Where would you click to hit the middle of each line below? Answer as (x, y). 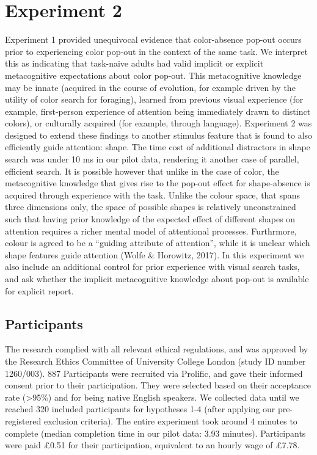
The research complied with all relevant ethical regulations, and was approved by (157, 349)
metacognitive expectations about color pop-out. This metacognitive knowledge (153, 75)
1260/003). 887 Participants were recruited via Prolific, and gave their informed (154, 373)
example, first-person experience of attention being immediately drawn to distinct (158, 111)
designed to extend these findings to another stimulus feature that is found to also (159, 135)
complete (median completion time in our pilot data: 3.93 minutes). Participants (155, 433)
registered (23, 420)
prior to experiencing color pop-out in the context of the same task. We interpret (156, 51)
